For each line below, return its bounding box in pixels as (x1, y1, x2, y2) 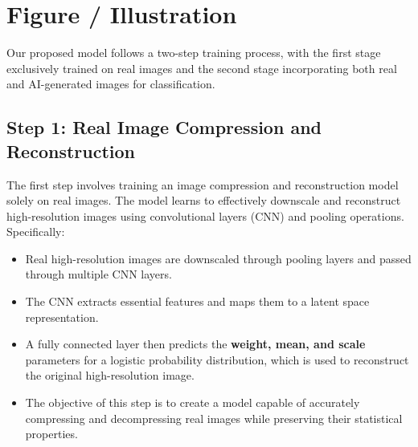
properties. (25, 425, 78, 442)
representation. (25, 308, 99, 325)
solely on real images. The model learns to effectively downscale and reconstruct (6, 192, 401, 209)
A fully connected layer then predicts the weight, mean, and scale (25, 335, 366, 352)
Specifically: (6, 223, 65, 240)
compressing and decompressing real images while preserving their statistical (25, 409, 403, 426)
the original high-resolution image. (25, 367, 195, 384)
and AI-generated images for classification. (6, 75, 215, 92)
